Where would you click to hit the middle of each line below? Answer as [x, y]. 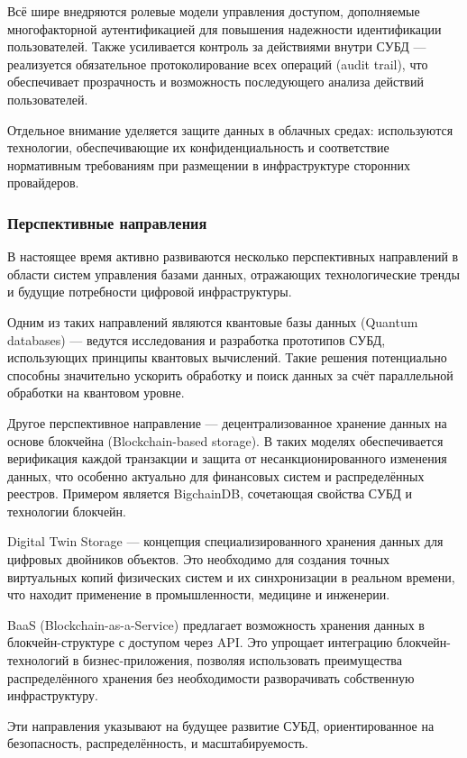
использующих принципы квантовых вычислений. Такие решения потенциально [227, 357]
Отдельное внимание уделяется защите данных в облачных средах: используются [230, 129]
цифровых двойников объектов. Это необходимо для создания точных [199, 559]
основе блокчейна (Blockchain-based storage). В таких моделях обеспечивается [225, 440]
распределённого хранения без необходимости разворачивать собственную [211, 677]
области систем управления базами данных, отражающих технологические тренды [233, 274]
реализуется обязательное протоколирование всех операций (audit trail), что [218, 64]
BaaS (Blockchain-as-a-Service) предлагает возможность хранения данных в [216, 624]
